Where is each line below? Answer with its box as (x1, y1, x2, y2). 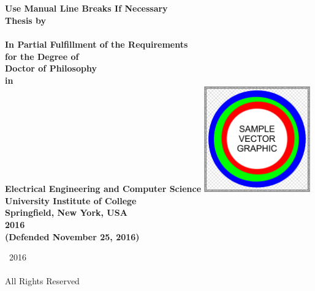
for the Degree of (5, 50, 79, 62)
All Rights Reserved (5, 274, 80, 287)
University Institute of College (5, 194, 137, 207)
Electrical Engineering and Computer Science (5, 182, 202, 195)
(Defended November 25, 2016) (5, 230, 140, 243)
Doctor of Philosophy (5, 62, 97, 75)
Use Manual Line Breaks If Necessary (5, 2, 168, 15)
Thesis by (5, 13, 47, 26)
